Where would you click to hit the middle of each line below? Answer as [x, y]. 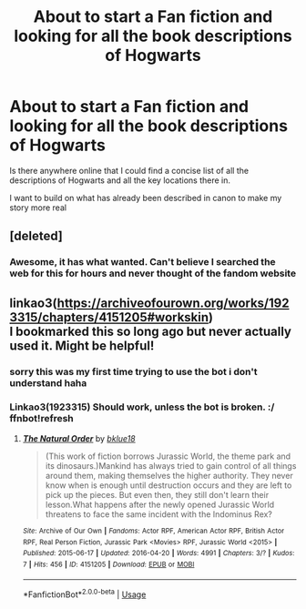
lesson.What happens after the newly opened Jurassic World [160, 504]
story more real [38, 208]
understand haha [48, 382]
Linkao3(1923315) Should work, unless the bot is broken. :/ [142, 407]
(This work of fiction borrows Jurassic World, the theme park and [168, 456]
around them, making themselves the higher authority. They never [169, 475]
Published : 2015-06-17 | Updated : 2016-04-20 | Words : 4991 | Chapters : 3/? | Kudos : [158, 553]
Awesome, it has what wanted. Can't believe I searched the [143, 262]
